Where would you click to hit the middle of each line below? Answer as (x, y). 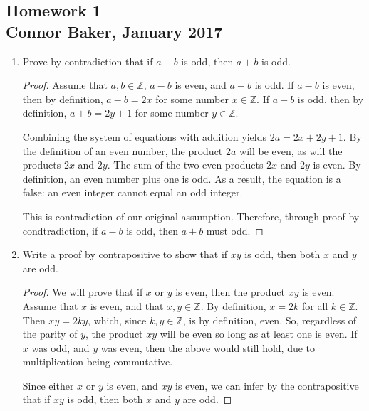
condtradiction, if (60, 230)
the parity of (50, 334)
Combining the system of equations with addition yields (144, 136)
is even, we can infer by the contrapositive (267, 385)
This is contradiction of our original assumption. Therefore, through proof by (191, 216)
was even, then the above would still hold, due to (208, 347)
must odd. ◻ (235, 230)
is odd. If (274, 85)
